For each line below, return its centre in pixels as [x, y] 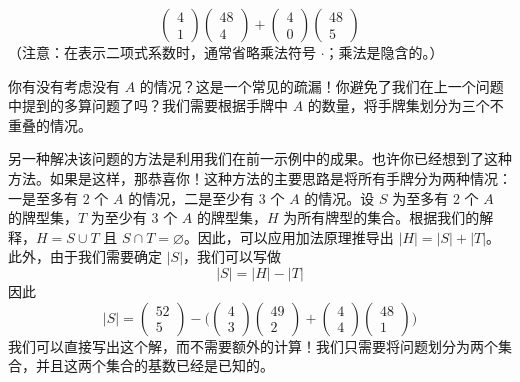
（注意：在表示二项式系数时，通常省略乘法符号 [162, 52]
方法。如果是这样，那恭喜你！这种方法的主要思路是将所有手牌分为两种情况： [260, 177]
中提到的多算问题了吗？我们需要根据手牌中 [148, 105]
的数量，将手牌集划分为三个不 [405, 105]
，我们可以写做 [232, 256]
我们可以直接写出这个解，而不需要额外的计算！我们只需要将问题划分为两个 [253, 345]
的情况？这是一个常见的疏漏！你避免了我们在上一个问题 [321, 85]
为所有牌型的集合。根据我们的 [381, 217]
